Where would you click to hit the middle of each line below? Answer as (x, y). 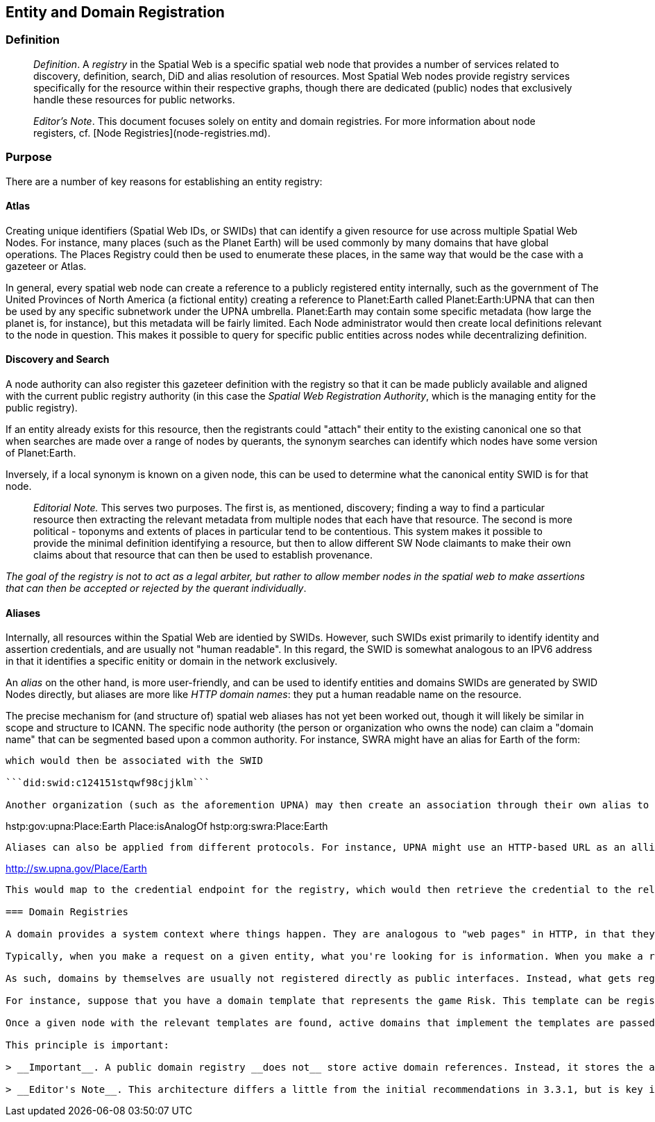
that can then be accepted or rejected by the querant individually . (156, 588)
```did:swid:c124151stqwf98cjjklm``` (108, 783)
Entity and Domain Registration (115, 12)
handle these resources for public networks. (134, 99)
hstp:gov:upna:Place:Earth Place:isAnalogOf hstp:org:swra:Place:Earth (167, 826)
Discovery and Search (58, 359)
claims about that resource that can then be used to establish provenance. (203, 554)
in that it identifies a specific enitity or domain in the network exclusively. (172, 661)
